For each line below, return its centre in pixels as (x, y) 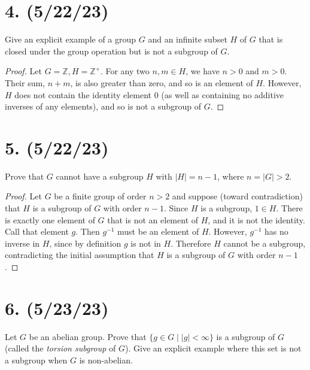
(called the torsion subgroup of (60, 348)
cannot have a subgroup (100, 176)
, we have (203, 71)
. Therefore (191, 243)
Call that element (37, 231)
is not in (146, 243)
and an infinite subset (188, 39)
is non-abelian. (106, 360)
